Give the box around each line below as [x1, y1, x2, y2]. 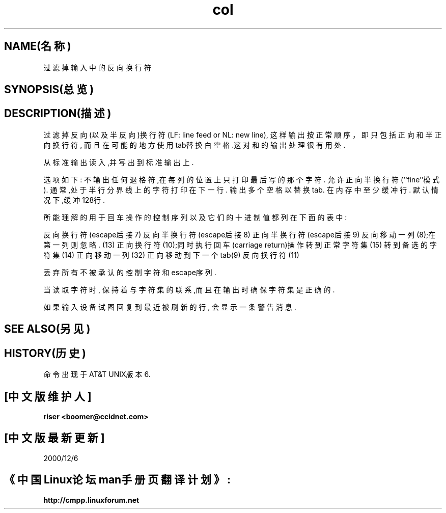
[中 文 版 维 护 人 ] [4, 390, 92, 403]
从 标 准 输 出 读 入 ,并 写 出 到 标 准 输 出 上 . [43, 157, 194, 167]
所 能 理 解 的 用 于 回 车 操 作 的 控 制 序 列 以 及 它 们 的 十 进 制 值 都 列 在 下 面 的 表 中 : [43, 212, 347, 222]
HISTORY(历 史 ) [4, 346, 87, 360]
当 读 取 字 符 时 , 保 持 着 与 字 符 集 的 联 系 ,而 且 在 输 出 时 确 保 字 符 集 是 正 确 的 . [43, 285, 335, 294]
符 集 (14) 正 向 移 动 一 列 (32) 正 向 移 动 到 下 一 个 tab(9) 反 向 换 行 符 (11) [43, 250, 299, 259]
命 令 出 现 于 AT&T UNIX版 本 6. [43, 370, 151, 379]
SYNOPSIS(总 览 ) [4, 83, 94, 96]
